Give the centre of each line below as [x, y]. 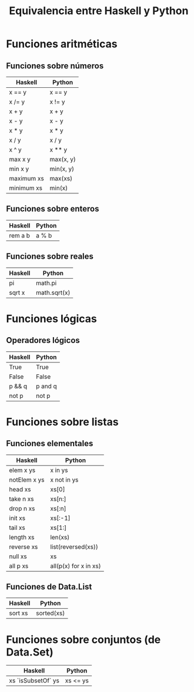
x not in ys [64, 480]
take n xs [21, 499]
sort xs [19, 613]
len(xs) [60, 537]
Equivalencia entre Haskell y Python [99, 11]
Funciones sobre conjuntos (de [83, 639]
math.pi [46, 283]
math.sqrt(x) [53, 292]
